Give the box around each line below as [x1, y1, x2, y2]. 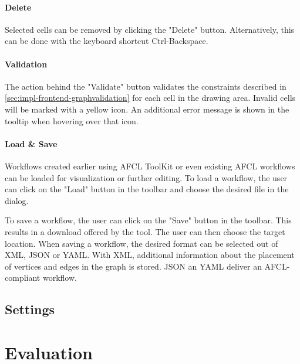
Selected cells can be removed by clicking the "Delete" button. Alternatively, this [5, 23, 295, 35]
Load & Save [5, 137, 58, 149]
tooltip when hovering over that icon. [5, 114, 139, 127]
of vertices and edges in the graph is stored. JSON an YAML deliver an [5, 260, 262, 272]
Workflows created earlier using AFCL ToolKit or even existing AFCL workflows [5, 159, 295, 172]
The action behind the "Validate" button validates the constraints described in [5, 80, 286, 92]
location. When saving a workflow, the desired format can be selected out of [5, 237, 278, 249]
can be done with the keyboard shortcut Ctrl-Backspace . [5, 35, 208, 47]
